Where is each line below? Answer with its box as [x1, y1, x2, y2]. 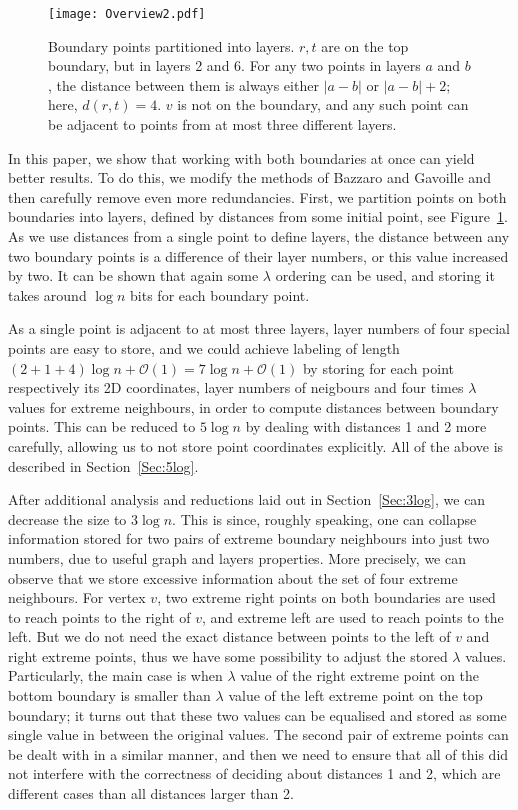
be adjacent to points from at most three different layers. [48, 114, 397, 135]
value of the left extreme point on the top [228, 685, 483, 706]
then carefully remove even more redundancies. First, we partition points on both [8, 186, 507, 207]
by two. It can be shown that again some [8, 265, 259, 286]
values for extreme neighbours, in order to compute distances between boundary [8, 396, 499, 417]
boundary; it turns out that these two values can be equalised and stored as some [8, 704, 507, 725]
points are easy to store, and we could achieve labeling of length [8, 337, 400, 358]
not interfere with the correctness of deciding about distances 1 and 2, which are [8, 763, 501, 784]
